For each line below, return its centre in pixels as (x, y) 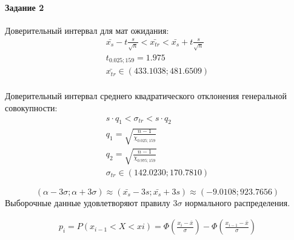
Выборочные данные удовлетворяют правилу (88, 202)
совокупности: (31, 108)
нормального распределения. (238, 202)
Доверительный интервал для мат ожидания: (87, 30)
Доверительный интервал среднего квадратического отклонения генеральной (146, 96)
